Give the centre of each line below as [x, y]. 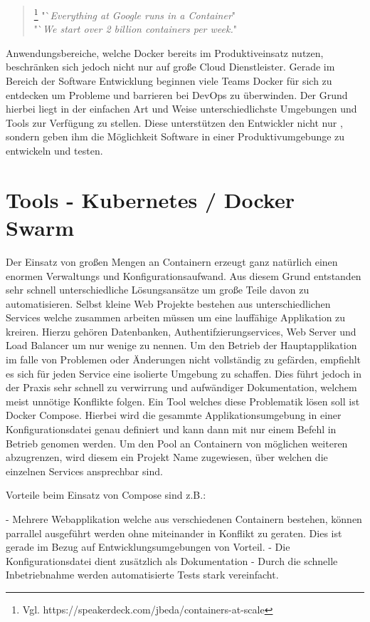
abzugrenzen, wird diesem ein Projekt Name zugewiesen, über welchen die [167, 457]
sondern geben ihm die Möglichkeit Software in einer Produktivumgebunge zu [175, 136]
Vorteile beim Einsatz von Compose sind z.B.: [106, 495]
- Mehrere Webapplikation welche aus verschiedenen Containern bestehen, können [184, 519]
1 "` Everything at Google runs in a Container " [135, 14]
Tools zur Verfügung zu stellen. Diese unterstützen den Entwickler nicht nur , [174, 122]
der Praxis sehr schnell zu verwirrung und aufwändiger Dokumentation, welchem [181, 387]
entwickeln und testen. [54, 150]
